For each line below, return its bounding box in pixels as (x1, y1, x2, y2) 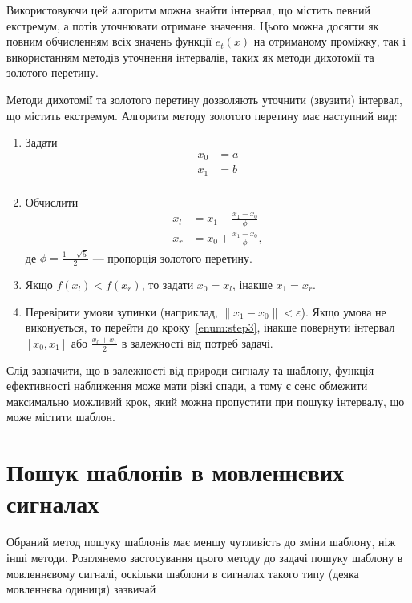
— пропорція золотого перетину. (92, 249, 252, 266)
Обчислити (25, 193, 79, 210)
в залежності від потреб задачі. (121, 334, 273, 351)
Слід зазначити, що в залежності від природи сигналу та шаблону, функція (6, 361, 374, 378)
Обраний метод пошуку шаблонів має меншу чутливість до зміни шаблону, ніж (6, 533, 396, 550)
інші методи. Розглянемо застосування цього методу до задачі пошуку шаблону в (6, 549, 403, 565)
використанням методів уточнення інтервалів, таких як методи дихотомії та (6, 48, 374, 65)
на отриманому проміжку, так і (253, 33, 406, 50)
